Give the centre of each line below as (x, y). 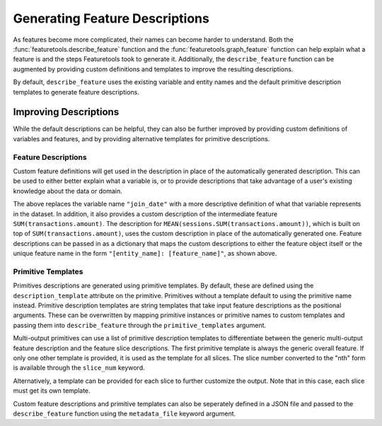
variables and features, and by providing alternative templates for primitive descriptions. (141, 138)
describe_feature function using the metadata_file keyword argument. (125, 413)
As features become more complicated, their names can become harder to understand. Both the (153, 40)
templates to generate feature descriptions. (76, 92)
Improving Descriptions (66, 112)
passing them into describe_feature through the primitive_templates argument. (140, 325)
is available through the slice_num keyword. (79, 368)
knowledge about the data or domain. (68, 191)
